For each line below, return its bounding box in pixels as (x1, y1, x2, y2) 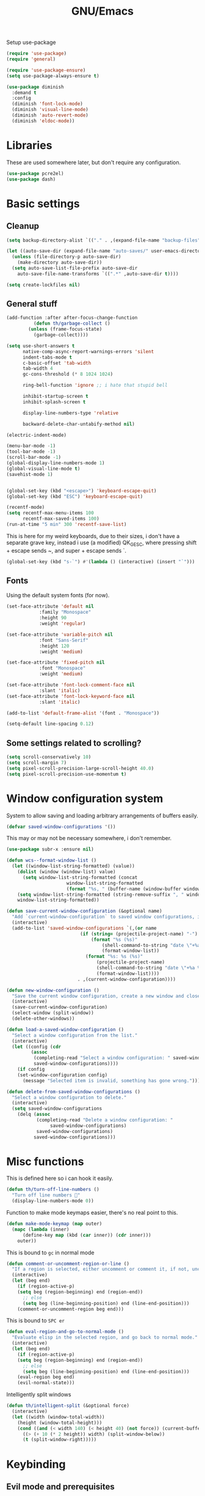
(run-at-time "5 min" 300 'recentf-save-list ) (6, 522, 127, 528)
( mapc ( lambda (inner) (12, 1226, 70, 1232)
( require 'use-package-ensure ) (6, 67, 86, 73)
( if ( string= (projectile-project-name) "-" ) (80, 930, 198, 937)
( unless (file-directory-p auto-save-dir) (12, 254, 121, 260)
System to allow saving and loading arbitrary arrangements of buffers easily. (6, 811, 198, 819)
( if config (17, 1066, 45, 1073)
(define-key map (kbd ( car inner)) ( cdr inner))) (22, 1232, 151, 1238)
